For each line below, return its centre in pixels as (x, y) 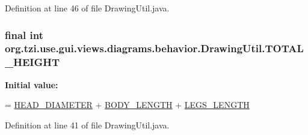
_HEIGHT (32, 62)
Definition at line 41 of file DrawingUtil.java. (87, 124)
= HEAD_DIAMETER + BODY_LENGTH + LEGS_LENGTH (127, 105)
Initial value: (32, 84)
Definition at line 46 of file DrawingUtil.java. (87, 8)
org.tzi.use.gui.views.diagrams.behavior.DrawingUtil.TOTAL (154, 48)
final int (24, 34)
